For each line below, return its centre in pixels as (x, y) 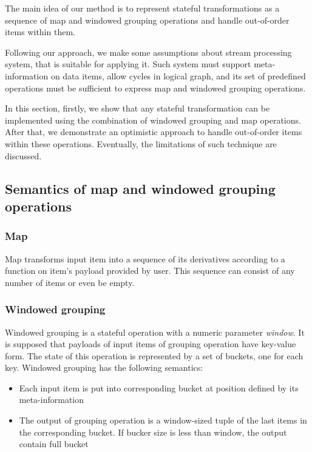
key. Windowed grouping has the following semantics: (104, 367)
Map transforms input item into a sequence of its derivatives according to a (145, 258)
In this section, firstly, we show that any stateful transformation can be (137, 108)
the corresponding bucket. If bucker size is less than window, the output (153, 432)
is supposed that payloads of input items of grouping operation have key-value (151, 344)
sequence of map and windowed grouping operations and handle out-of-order (147, 20)
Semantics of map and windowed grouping (140, 188)
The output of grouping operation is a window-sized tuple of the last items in (163, 420)
